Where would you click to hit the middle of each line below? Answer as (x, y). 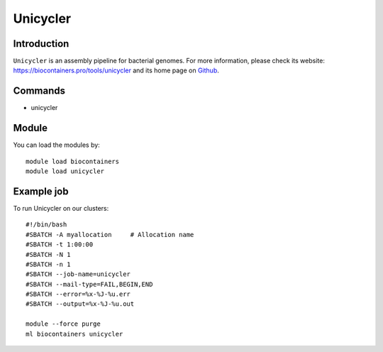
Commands (39, 91)
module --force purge (63, 324)
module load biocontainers (73, 161)
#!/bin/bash (46, 225)
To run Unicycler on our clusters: (61, 208)
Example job (41, 191)
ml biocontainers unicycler (74, 334)
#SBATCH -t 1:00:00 (60, 244)
